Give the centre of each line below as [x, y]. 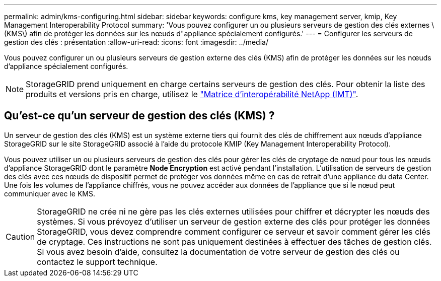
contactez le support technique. [97, 262]
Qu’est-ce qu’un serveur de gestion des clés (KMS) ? [139, 116]
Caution [20, 236]
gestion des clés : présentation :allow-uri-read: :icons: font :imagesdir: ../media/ [136, 42]
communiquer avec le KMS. [50, 193]
